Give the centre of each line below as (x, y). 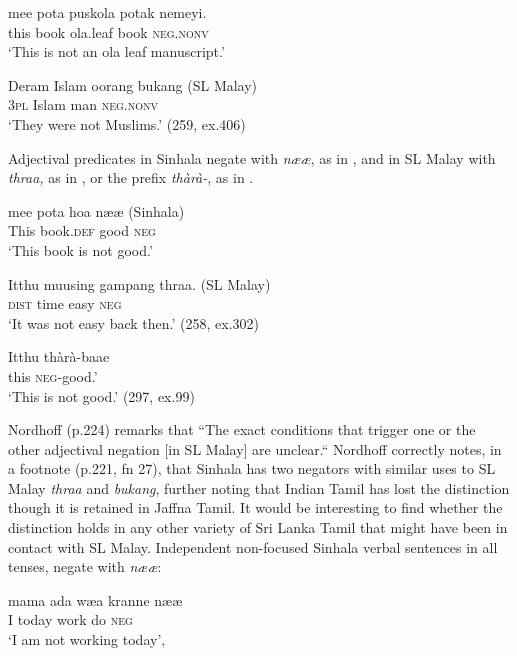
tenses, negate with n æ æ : (85, 566)
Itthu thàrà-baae (59, 356)
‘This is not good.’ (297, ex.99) (101, 395)
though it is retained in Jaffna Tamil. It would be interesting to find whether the (255, 507)
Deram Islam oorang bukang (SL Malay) (133, 84)
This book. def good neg (82, 230)
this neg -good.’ (53, 375)
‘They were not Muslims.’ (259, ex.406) (127, 123)
